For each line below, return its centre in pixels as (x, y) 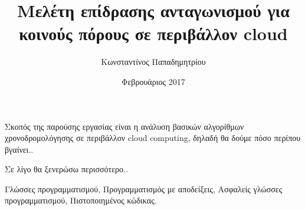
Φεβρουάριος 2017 (153, 81)
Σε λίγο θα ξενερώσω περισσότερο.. (66, 169)
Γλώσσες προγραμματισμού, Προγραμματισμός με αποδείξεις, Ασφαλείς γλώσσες (144, 188)
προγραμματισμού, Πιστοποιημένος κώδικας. (81, 200)
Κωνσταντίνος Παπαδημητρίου (153, 62)
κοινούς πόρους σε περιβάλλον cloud (153, 33)
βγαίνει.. (19, 149)
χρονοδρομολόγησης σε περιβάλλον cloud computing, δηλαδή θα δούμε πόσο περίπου (153, 138)
